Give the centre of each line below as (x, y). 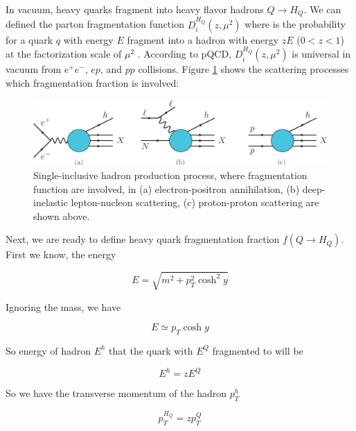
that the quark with (151, 350)
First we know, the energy (61, 254)
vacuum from (34, 69)
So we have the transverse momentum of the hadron (116, 393)
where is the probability (295, 24)
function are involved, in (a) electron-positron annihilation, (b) (167, 188)
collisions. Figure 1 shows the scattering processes (243, 69)
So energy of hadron (48, 350)
